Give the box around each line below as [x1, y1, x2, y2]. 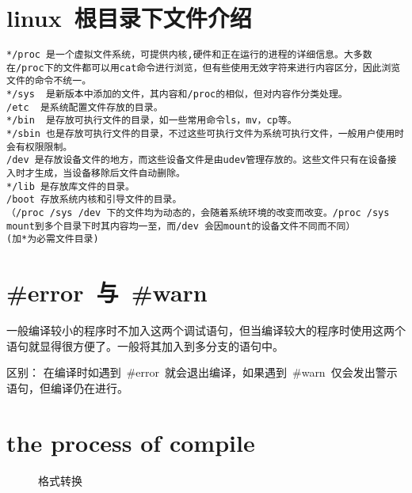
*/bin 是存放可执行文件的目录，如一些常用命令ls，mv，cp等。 [6, 115, 297, 127]
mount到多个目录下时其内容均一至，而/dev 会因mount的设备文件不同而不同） [6, 220, 356, 232]
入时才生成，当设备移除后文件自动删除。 [6, 168, 185, 180]
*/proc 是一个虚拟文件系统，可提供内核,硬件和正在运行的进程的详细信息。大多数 [6, 49, 372, 61]
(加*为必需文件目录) [6, 233, 99, 245]
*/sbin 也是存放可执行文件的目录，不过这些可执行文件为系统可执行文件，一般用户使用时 [6, 128, 404, 140]
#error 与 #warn [6, 276, 208, 309]
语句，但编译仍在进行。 [6, 379, 128, 396]
